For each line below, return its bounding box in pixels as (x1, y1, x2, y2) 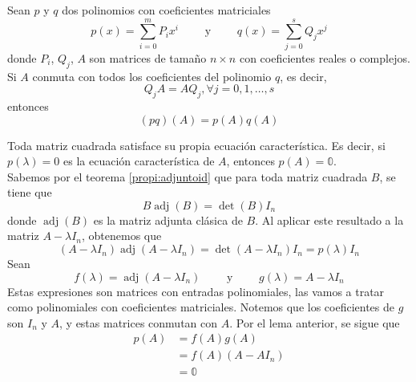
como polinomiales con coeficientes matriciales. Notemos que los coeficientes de (7, 299, 395, 315)
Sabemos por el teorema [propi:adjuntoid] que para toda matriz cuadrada (7, 168, 368, 185)
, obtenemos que (82, 227, 162, 244)
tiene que (7, 184, 52, 201)
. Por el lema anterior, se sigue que (229, 314, 400, 331)
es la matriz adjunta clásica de (93, 211, 243, 228)
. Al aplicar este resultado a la (255, 211, 404, 228)
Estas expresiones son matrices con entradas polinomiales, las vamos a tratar (7, 282, 385, 299)
